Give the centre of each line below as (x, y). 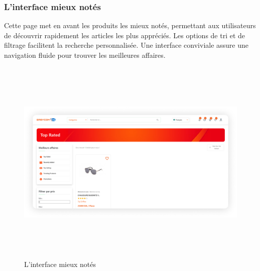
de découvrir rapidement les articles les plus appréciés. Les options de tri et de (125, 35)
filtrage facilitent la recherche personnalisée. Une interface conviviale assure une (126, 45)
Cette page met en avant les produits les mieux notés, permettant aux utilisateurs (130, 25)
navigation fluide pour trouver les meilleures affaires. (85, 55)
